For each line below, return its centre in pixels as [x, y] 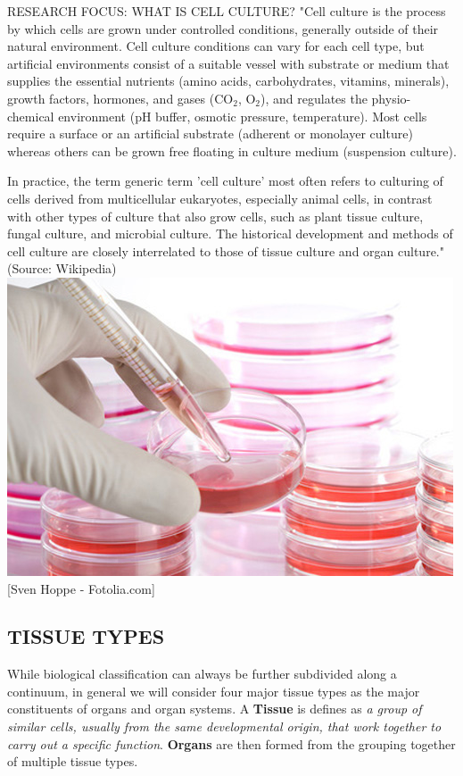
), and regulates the [314, 98]
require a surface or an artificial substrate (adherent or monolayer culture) [210, 134]
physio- [391, 98]
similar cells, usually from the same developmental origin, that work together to [224, 726]
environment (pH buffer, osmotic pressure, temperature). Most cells [243, 116]
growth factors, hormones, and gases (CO [120, 98]
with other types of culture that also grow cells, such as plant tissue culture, [215, 216]
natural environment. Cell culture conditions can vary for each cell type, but [216, 46]
